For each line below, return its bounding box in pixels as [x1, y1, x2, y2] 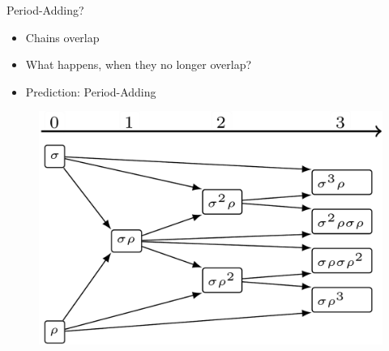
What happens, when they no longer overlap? [25, 56, 252, 73]
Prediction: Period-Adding [25, 83, 156, 100]
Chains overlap [25, 28, 100, 45]
